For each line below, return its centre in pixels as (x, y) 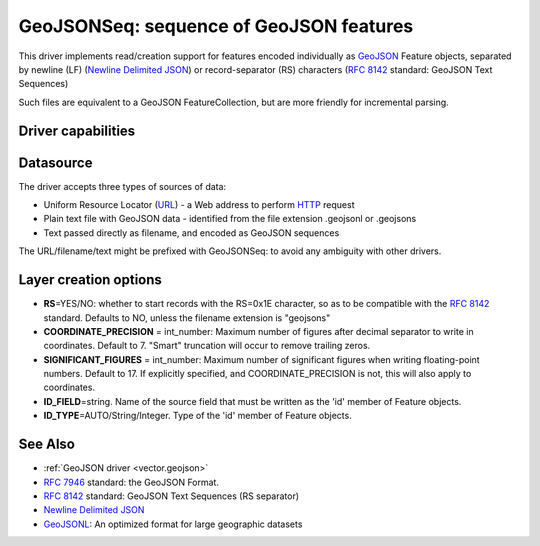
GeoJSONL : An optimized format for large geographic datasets (173, 524)
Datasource (55, 162)
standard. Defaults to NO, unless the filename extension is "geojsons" (187, 317)
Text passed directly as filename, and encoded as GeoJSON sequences (191, 232)
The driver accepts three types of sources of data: (122, 186)
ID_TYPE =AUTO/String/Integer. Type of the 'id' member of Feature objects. (197, 416)
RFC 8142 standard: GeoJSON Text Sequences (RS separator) (171, 496)
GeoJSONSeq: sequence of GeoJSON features (216, 26)
